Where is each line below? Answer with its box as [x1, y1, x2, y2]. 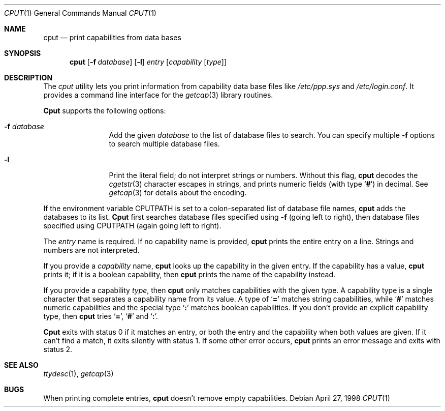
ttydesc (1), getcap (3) [43, 369, 114, 378]
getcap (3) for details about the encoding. [109, 188, 247, 197]
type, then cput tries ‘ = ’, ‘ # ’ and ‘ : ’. [43, 312, 158, 320]
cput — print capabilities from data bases [43, 33, 181, 42]
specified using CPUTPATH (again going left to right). [43, 221, 221, 230]
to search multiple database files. [109, 139, 220, 148]
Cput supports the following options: [43, 106, 166, 115]
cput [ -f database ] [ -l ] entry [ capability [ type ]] [70, 57, 227, 66]
